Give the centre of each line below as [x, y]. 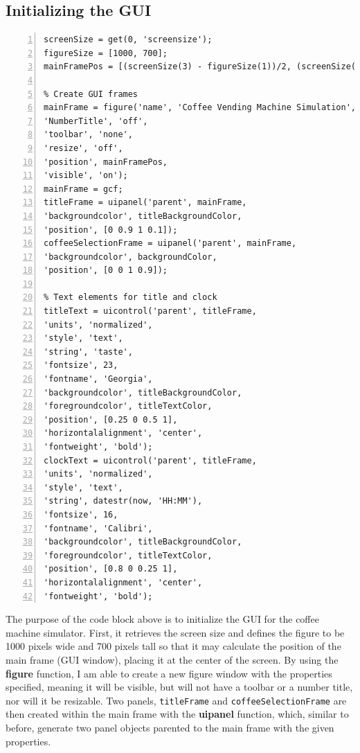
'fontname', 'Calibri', [98, 528]
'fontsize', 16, [81, 514]
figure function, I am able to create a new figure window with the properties [169, 673]
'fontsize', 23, [81, 365]
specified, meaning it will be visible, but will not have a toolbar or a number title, [179, 687]
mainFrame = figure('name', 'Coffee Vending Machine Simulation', [200, 108]
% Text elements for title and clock [130, 298]
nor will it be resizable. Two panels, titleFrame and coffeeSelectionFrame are [176, 700]
